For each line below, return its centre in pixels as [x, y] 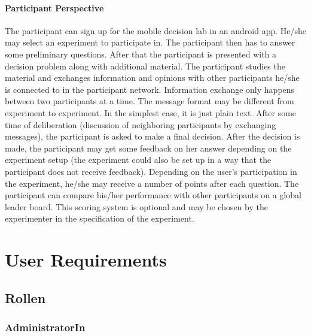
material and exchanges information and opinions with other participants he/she [152, 78]
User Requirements [86, 260]
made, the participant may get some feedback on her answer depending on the [148, 148]
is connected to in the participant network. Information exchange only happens [150, 89]
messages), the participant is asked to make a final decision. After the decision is [153, 136]
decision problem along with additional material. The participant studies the [145, 66]
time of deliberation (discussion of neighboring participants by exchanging [141, 124]
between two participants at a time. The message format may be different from [150, 101]
